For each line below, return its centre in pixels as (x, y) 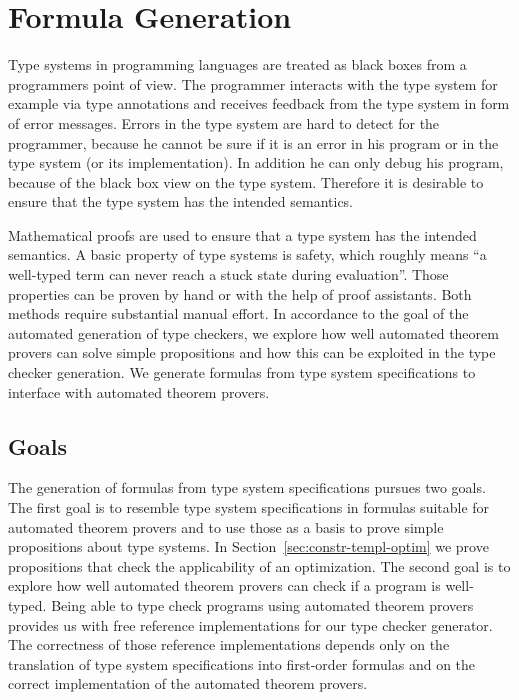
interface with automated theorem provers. (139, 391)
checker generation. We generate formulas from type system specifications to (242, 372)
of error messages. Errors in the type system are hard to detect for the (224, 122)
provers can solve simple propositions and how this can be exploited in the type (252, 352)
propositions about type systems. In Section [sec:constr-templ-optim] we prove (248, 546)
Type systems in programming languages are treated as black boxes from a (237, 64)
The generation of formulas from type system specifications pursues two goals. (247, 487)
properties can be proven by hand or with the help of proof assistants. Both (240, 293)
